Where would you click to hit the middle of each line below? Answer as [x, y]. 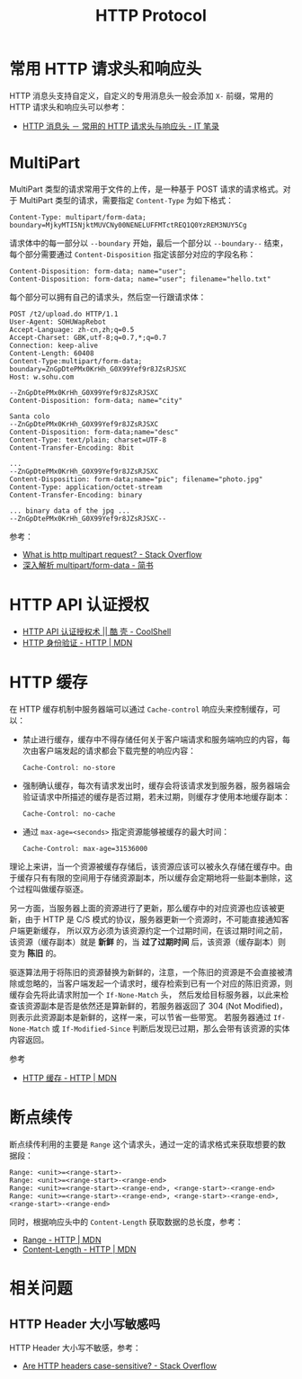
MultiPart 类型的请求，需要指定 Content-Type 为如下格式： [127, 200]
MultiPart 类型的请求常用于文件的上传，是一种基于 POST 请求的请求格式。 [146, 189]
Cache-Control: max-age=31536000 [85, 848]
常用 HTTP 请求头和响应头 [106, 69]
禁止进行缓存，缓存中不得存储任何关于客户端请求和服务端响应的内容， [152, 739]
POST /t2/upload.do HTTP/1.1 [64, 314]
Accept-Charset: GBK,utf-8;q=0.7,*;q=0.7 [88, 337]
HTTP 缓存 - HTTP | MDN [69, 1078]
